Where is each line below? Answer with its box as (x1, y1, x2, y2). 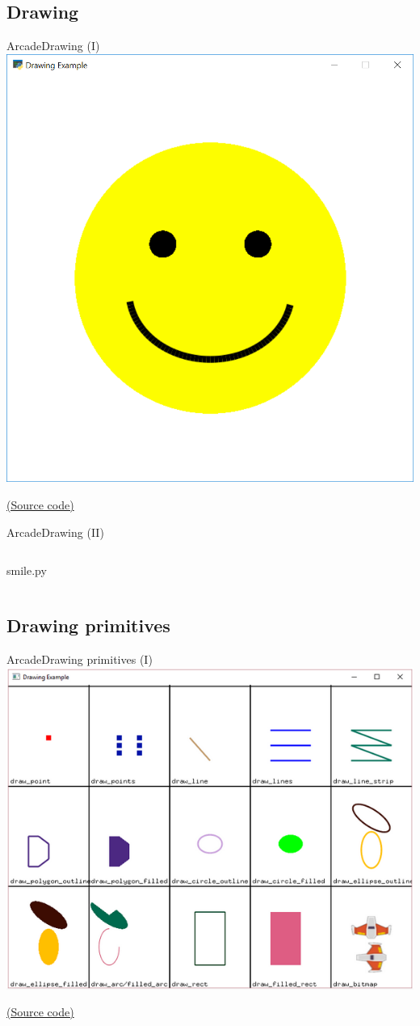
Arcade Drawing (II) (6, 523, 104, 540)
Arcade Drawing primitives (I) (6, 651, 153, 668)
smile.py (6, 562, 47, 579)
